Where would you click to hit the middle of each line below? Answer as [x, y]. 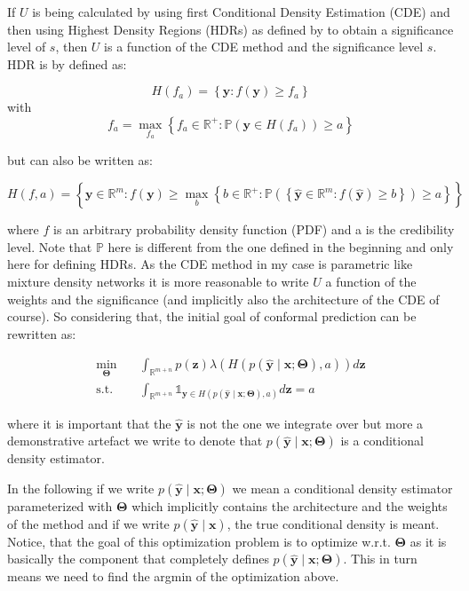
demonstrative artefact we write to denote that [135, 441]
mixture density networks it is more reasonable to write [158, 281]
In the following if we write [81, 488]
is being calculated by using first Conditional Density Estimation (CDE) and [241, 12]
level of [27, 47]
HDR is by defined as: [67, 63]
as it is [428, 541]
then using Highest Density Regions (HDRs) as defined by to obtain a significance [231, 29]
